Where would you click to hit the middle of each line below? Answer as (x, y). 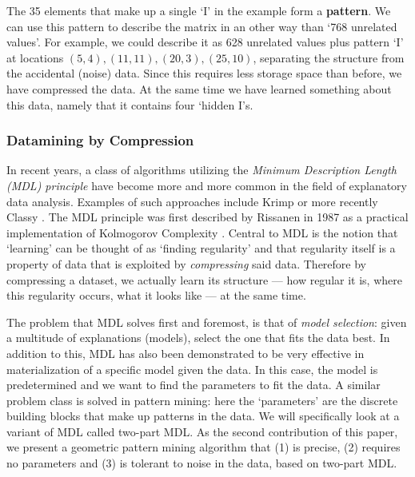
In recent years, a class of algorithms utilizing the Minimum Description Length (202, 170)
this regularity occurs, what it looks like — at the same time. (156, 295)
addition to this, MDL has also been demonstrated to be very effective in (186, 353)
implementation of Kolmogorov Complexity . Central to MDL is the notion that (202, 232)
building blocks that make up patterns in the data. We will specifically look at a (203, 416)
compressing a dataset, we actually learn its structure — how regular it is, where (204, 279)
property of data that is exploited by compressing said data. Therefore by (186, 263)
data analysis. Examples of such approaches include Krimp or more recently (192, 201)
